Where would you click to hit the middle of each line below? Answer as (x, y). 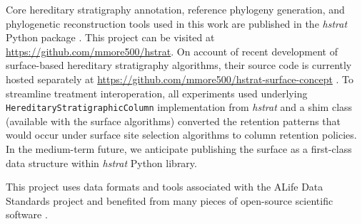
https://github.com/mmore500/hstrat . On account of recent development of (172, 51)
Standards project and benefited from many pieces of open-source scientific (170, 200)
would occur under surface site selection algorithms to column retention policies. (181, 135)
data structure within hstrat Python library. (101, 162)
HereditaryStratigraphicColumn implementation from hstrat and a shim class (179, 107)
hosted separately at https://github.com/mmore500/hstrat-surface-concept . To (180, 79)
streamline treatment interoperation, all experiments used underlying (157, 93)
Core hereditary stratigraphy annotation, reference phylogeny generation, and (175, 9)
